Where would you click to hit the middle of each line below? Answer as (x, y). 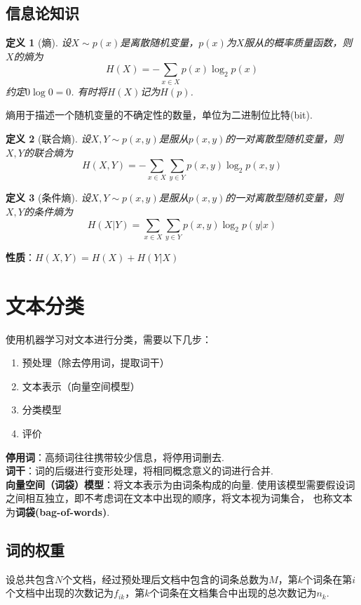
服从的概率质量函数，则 (298, 42)
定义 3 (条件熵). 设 (48, 198)
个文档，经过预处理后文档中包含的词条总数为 (166, 579)
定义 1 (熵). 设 (39, 42)
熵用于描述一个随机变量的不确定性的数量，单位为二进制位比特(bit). (159, 115)
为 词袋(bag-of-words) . (58, 512)
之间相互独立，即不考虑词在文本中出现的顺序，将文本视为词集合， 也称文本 (179, 498)
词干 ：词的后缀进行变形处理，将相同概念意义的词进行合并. (139, 471)
